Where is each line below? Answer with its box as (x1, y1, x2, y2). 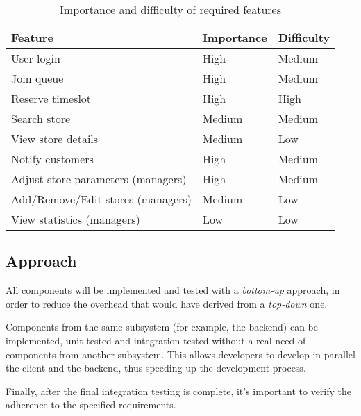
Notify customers (11, 151, 94, 167)
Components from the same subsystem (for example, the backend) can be (6, 319, 318, 334)
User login (11, 50, 60, 66)
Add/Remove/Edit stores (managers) (11, 191, 192, 207)
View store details (11, 131, 99, 147)
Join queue (11, 70, 64, 86)
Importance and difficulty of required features (60, 1, 282, 17)
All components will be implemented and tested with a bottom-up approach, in (6, 283, 340, 297)
